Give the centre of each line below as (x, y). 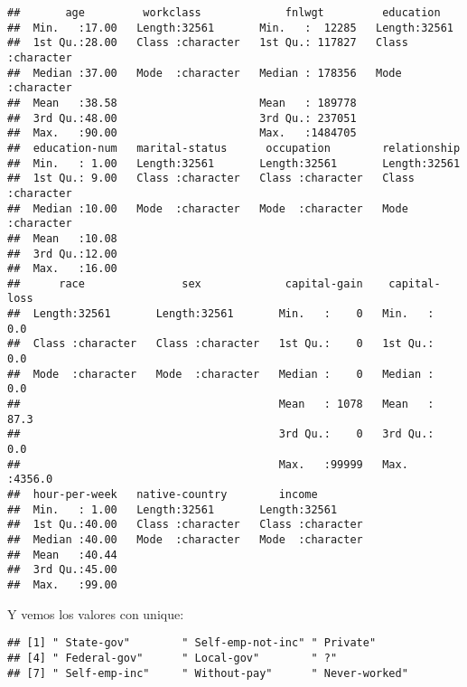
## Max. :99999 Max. (208, 464)
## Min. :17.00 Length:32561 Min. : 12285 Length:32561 (230, 28)
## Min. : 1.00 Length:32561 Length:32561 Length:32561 (234, 163)
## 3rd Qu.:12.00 (62, 254)
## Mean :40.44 (62, 555)
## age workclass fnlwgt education (224, 13)
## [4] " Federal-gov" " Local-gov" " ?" (173, 658)
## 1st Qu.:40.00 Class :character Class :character (185, 525)
